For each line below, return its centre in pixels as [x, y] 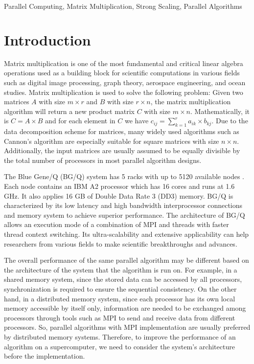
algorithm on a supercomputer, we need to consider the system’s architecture [119, 346]
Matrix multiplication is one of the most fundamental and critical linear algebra [124, 63]
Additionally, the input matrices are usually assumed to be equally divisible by [122, 150]
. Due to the [230, 121]
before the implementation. [45, 356]
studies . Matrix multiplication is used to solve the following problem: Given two [124, 92]
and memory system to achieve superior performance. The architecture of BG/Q [125, 215]
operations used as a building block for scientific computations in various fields [122, 73]
